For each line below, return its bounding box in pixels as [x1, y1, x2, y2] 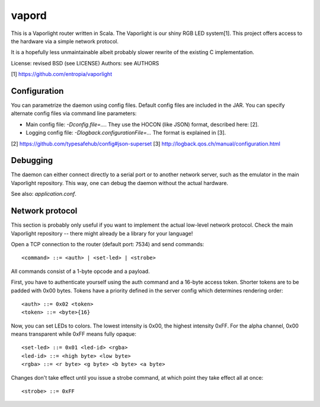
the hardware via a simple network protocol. [11, 37, 119, 44]
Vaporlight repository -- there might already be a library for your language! [11, 230, 193, 237]
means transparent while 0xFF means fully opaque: [11, 330, 136, 338]
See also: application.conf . [11, 190, 77, 198]
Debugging [11, 155, 53, 166]
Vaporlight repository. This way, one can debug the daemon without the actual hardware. [11, 179, 228, 186]
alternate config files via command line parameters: [11, 110, 137, 117]
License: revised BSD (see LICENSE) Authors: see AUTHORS [11, 59, 159, 66]
